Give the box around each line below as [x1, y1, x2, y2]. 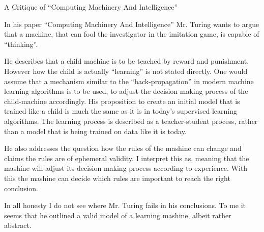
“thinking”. [4, 38, 38, 49]
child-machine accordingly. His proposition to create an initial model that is [4, 95, 240, 106]
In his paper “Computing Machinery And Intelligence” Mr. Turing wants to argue [4, 18, 259, 29]
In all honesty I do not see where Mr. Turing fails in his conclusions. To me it [4, 200, 246, 211]
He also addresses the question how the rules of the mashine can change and [4, 143, 242, 153]
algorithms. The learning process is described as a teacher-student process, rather [4, 115, 258, 126]
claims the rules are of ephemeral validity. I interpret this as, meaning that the [4, 152, 249, 163]
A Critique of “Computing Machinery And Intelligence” [4, 2, 178, 12]
